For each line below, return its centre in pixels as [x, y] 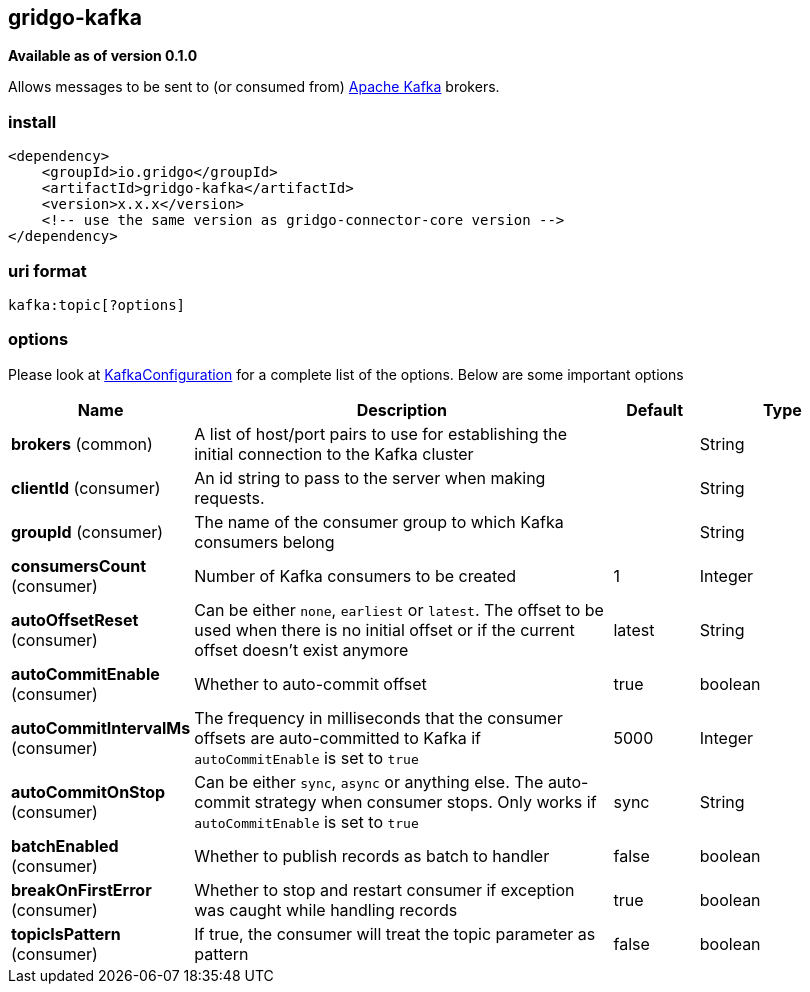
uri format [47, 270]
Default [655, 409]
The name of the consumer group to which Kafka [379, 521]
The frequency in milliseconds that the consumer [378, 717]
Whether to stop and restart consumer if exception [384, 889]
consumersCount [79, 565]
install [32, 121]
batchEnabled [65, 845]
